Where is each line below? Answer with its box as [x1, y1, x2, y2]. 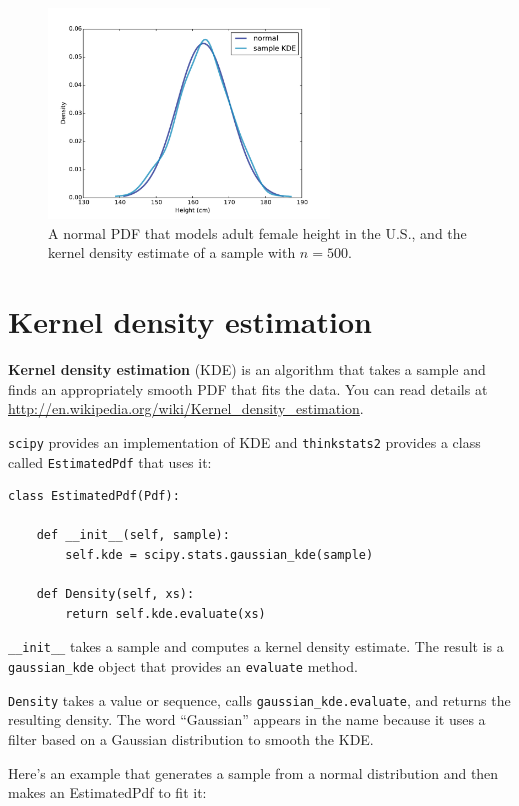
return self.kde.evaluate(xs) [65, 606, 266, 621]
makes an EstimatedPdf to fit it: [8, 782, 207, 803]
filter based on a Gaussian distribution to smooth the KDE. [8, 728, 374, 749]
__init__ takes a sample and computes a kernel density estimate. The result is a [8, 636, 504, 657]
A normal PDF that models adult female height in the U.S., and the [48, 222, 467, 243]
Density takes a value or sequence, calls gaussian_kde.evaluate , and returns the [8, 689, 511, 710]
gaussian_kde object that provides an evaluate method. [8, 656, 358, 676]
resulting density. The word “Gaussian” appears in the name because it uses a [8, 709, 486, 730]
